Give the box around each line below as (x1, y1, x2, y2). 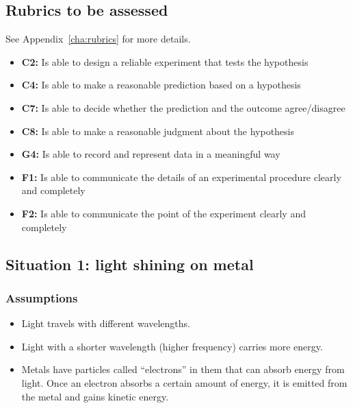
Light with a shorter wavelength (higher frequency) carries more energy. (21, 339, 323, 353)
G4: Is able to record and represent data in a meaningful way (21, 147, 280, 161)
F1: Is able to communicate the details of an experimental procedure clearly (21, 169, 341, 184)
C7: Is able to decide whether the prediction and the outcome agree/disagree (21, 100, 345, 115)
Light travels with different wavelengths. (21, 316, 190, 331)
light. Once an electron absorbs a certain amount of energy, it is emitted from (21, 375, 348, 389)
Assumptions (5, 289, 78, 306)
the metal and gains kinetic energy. (21, 389, 169, 403)
